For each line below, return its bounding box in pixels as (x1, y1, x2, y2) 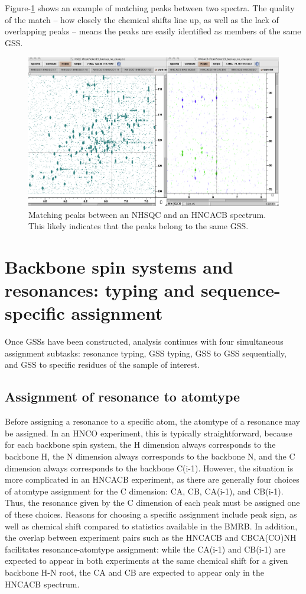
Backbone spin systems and (5, 254, 233, 278)
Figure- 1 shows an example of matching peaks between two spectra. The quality (5, 2, 295, 14)
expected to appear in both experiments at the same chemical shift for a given (5, 554, 288, 567)
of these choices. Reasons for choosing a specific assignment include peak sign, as (5, 508, 297, 520)
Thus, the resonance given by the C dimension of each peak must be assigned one (5, 496, 300, 509)
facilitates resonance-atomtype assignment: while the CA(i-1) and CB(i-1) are (5, 542, 285, 555)
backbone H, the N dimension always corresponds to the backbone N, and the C (5, 450, 295, 462)
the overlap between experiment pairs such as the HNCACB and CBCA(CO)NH (5, 531, 297, 544)
